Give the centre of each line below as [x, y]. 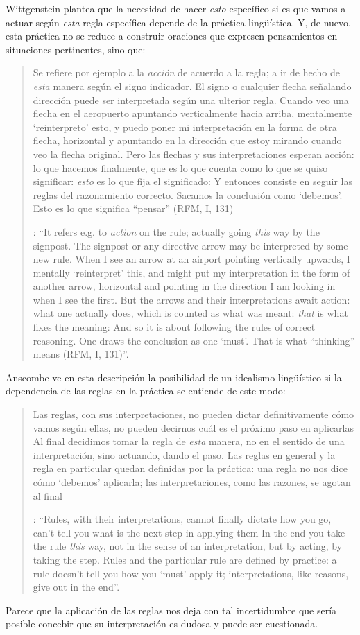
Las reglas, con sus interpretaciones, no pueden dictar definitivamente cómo [194, 414]
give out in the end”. [76, 587]
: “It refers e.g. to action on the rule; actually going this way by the [176, 231]
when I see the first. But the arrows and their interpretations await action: [191, 299]
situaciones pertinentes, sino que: [76, 49]
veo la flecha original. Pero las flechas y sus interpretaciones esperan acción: [194, 154]
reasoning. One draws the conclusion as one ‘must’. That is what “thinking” [194, 340]
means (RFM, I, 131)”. [81, 354]
